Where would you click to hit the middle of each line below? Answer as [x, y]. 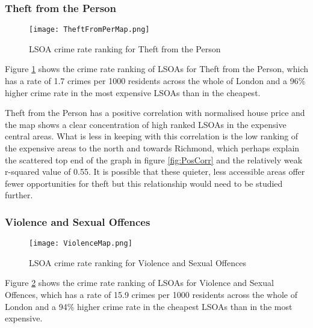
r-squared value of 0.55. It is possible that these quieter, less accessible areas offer [155, 172]
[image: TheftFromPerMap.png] [89, 30]
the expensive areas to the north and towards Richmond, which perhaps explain [152, 148]
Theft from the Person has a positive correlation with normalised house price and [155, 113]
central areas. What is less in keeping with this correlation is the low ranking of [152, 136]
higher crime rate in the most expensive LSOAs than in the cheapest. [133, 92]
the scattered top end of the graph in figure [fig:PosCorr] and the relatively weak [154, 159]
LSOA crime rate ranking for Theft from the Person [125, 48]
